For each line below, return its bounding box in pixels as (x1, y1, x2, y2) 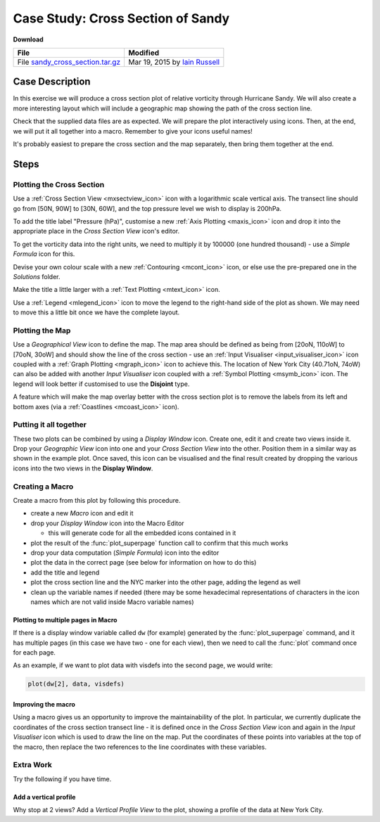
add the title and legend (30, 568, 100, 577)
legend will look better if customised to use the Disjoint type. (13, 380, 190, 388)
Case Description (13, 76, 91, 88)
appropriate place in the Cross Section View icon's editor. (13, 227, 179, 236)
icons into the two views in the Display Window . (13, 464, 153, 473)
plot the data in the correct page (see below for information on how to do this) (30, 558, 257, 567)
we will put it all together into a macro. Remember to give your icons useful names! (13, 127, 253, 135)
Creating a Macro (13, 482, 74, 492)
